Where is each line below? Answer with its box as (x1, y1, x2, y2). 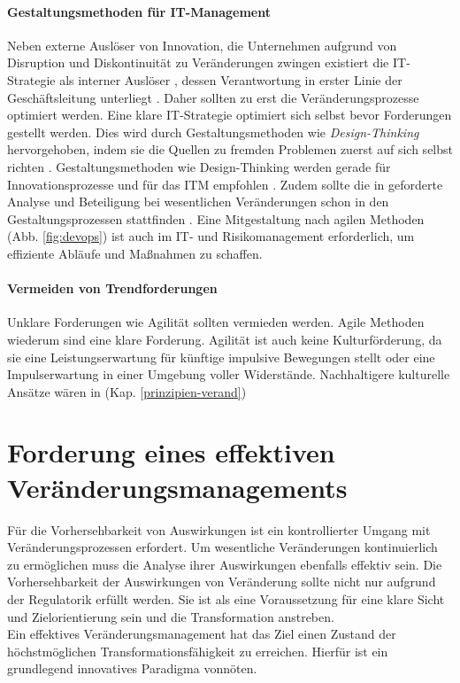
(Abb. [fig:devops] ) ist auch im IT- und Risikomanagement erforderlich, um (7, 227, 415, 245)
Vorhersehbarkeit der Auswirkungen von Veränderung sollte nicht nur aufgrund (7, 572, 436, 591)
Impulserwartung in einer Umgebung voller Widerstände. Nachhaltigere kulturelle (7, 365, 450, 384)
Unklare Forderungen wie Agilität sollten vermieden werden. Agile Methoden (7, 313, 425, 331)
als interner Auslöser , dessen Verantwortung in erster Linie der (59, 70, 402, 89)
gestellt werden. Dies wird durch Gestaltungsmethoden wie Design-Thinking (7, 122, 419, 141)
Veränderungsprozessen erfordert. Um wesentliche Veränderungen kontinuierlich (7, 538, 438, 556)
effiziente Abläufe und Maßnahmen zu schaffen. (7, 244, 263, 262)
